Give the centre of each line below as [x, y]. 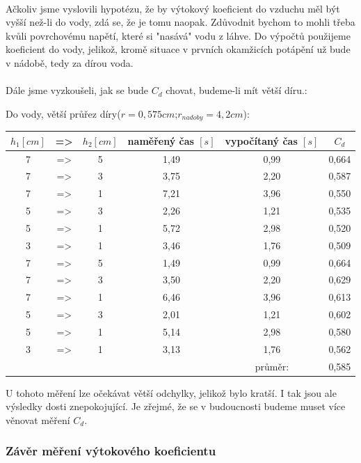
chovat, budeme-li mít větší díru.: [236, 90]
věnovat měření [38, 419]
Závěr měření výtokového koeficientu [111, 451]
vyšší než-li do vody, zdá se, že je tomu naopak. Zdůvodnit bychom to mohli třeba [180, 22]
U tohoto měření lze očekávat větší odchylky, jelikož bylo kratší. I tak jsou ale [171, 392]
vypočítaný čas [261, 140]
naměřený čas [161, 140]
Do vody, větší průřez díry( [63, 113]
